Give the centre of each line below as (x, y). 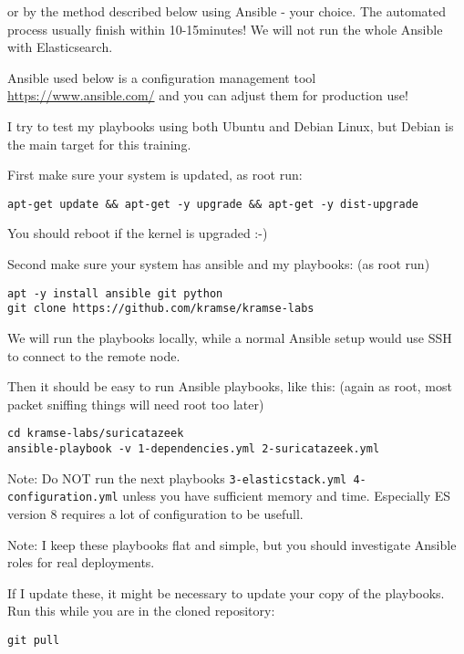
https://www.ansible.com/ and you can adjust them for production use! (208, 95)
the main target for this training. (99, 144)
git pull (34, 640)
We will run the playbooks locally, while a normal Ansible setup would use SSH (230, 337)
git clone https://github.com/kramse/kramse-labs (161, 309)
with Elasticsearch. (60, 47)
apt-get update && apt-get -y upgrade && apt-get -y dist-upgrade (213, 204)
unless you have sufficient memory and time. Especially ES (287, 496)
